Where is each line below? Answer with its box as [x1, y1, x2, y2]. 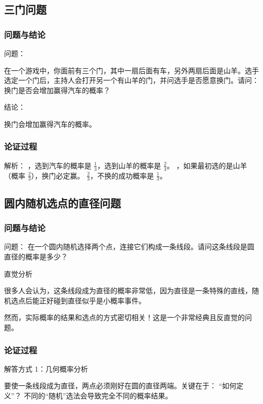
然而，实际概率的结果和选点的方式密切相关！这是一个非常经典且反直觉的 [4, 312, 245, 323]
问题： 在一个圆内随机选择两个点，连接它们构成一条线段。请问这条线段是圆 [4, 241, 254, 252]
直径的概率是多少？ [4, 251, 68, 262]
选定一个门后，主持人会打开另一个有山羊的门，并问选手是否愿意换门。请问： [4, 75, 259, 85]
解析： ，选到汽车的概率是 [4, 160, 92, 170]
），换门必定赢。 [31, 170, 84, 181]
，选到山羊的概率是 [97, 160, 161, 170]
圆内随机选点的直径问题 [4, 195, 121, 210]
